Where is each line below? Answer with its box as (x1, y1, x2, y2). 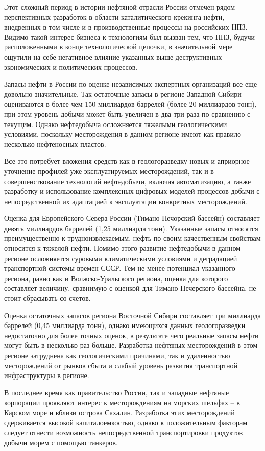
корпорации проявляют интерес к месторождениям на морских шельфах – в (4, 397, 240, 408)
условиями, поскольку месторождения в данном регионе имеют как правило (4, 129, 241, 139)
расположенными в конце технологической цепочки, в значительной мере (4, 41, 233, 52)
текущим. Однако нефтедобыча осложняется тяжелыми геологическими (4, 118, 227, 129)
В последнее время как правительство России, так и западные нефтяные (4, 387, 229, 397)
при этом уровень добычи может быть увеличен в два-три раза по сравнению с (4, 108, 251, 119)
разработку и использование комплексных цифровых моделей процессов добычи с (4, 186, 260, 196)
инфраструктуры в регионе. (4, 370, 89, 381)
